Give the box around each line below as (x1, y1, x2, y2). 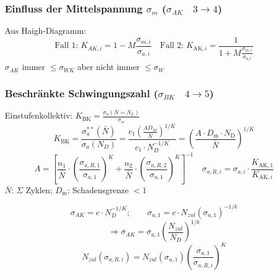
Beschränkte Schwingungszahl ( (5, 85, 158, 100)
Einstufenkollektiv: (5, 109, 73, 121)
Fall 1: (55, 41, 78, 50)
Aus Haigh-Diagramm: (5, 24, 87, 37)
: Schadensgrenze (67, 183, 129, 196)
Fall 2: (160, 41, 184, 50)
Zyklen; (25, 183, 53, 196)
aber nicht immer (77, 60, 140, 73)
